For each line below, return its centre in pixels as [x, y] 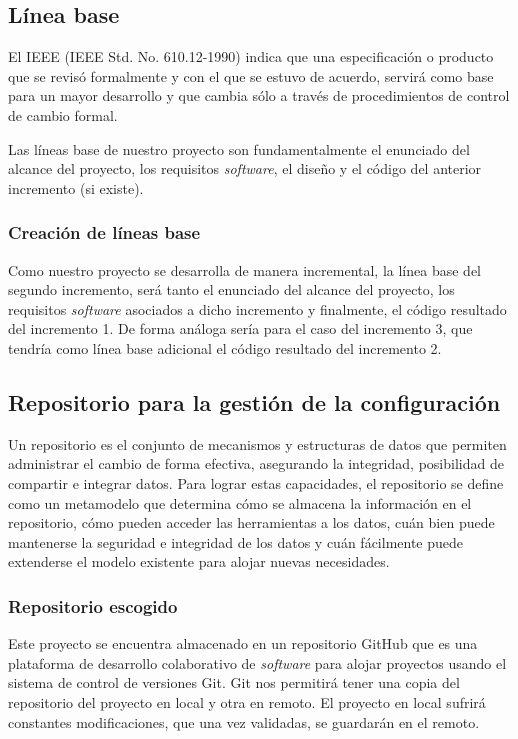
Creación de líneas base [104, 232]
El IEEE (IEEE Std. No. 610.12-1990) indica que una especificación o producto [251, 56]
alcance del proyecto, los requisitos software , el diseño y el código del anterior [245, 168]
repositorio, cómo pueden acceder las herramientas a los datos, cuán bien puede [251, 522]
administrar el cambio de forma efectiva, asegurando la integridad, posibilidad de [256, 463]
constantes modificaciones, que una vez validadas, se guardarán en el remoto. [244, 721]
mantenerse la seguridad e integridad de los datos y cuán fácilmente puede [236, 541]
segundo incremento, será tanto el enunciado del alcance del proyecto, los [231, 289]
